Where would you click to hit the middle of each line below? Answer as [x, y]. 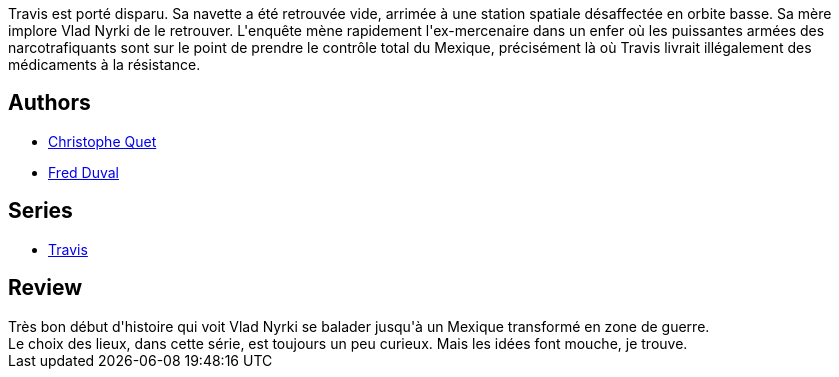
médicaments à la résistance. [104, 64]
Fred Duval [83, 172]
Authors [49, 103]
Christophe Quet [102, 141]
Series [40, 211]
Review [45, 288]
